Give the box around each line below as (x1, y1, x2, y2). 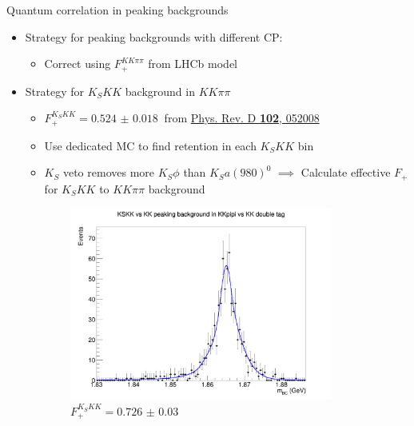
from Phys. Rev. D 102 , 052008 (164, 109, 320, 126)
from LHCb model (148, 55, 238, 72)
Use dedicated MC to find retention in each (44, 137, 257, 153)
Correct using (44, 55, 111, 72)
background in (125, 82, 195, 99)
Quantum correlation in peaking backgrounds (6, 2, 229, 18)
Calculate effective (301, 164, 391, 181)
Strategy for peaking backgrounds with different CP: (25, 28, 283, 45)
